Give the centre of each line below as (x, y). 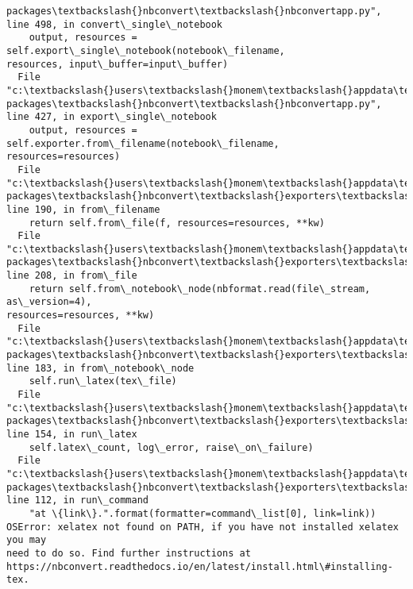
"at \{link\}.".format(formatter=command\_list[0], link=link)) (203, 513)
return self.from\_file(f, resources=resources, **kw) (177, 223)
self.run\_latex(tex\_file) (103, 381)
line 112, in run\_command (77, 500)
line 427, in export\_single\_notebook (112, 117)
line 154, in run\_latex (72, 434)
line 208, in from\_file (72, 276)
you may (27, 540)
